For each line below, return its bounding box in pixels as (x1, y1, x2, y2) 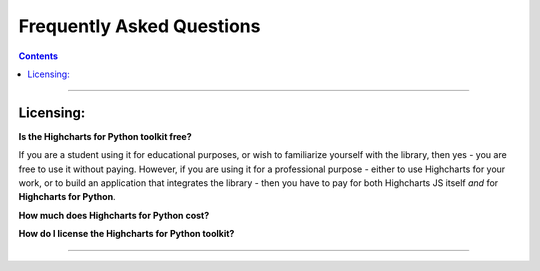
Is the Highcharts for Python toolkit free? (18, 130, 192, 142)
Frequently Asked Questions (18, 15, 261, 37)
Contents (18, 50, 59, 62)
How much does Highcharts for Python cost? (18, 209, 210, 221)
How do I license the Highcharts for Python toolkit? (18, 228, 235, 240)
